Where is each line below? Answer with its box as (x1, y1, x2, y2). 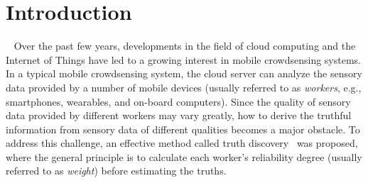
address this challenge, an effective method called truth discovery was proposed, (6, 135, 358, 150)
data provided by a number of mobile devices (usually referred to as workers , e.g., (6, 79, 362, 94)
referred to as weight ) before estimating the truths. (6, 163, 227, 178)
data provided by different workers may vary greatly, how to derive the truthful (6, 108, 352, 123)
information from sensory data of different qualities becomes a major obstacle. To (6, 121, 360, 136)
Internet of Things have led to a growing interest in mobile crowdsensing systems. (6, 52, 361, 67)
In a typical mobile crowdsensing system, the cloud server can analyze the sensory (6, 66, 362, 81)
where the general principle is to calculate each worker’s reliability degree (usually (6, 149, 362, 164)
